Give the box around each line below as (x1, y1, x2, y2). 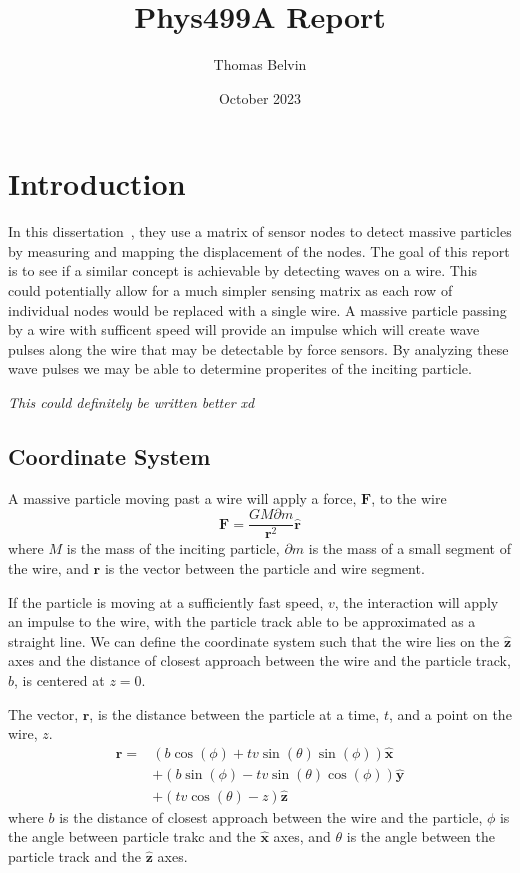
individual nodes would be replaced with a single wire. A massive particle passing (8, 299, 507, 320)
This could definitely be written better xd (8, 392, 255, 412)
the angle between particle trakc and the (8, 826, 256, 847)
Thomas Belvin (213, 54, 307, 75)
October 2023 (218, 87, 302, 108)
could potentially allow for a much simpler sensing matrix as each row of (8, 280, 453, 301)
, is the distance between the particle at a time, (89, 703, 380, 724)
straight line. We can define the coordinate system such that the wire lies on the (8, 630, 500, 651)
